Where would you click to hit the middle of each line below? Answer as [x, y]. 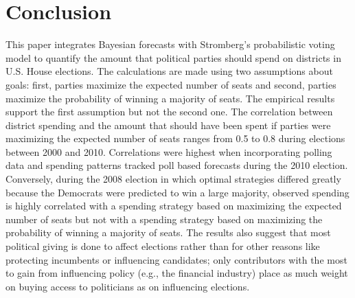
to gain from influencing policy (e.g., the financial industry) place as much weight [177, 273]
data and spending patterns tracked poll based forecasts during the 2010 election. [177, 165]
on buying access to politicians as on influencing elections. [128, 286]
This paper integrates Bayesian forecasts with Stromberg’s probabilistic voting [170, 44]
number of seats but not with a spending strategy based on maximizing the [164, 219]
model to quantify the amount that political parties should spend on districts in [173, 57]
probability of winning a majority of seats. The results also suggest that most [168, 232]
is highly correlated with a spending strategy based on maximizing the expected [174, 206]
